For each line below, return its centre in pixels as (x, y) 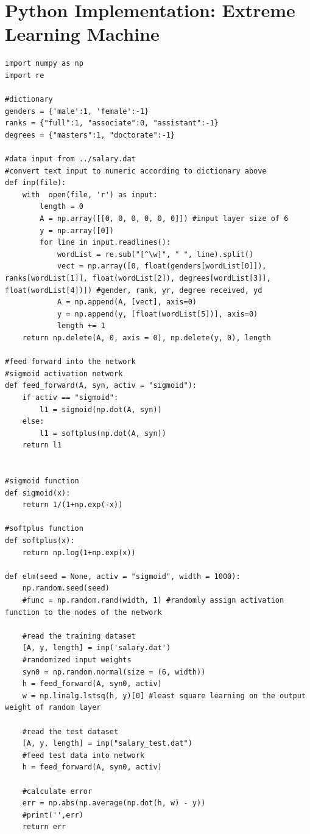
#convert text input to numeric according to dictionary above (136, 171)
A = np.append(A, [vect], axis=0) (127, 302)
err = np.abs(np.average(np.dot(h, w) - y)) (114, 803)
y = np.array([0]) (77, 230)
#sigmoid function (42, 481)
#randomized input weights (77, 660)
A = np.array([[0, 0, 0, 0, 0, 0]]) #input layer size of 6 (164, 219)
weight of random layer (53, 708)
